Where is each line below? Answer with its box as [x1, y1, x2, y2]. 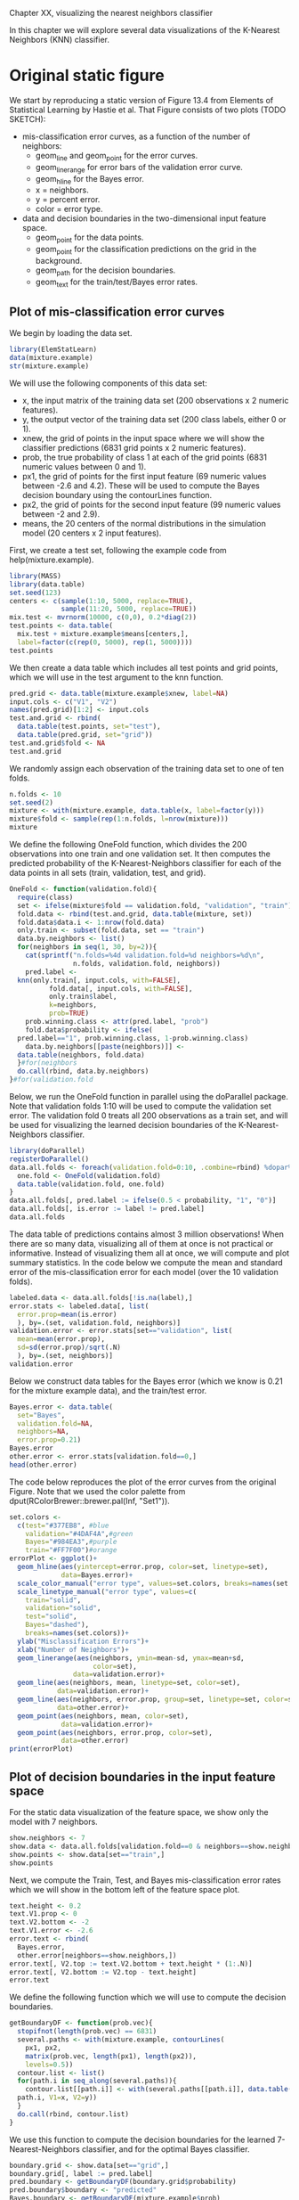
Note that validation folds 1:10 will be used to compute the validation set [9, 1100, 271, 1112]
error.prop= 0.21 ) [17, 1435, 82, 1444]
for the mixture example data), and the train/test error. [9, 1385, 207, 1395]
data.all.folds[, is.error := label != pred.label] [9, 1205, 205, 1214]
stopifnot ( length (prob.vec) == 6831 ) [17, 2027, 158, 2036]
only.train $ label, [48, 993, 117, 1002]
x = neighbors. [35, 184, 89, 195]
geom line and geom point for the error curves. [35, 150, 198, 163]
